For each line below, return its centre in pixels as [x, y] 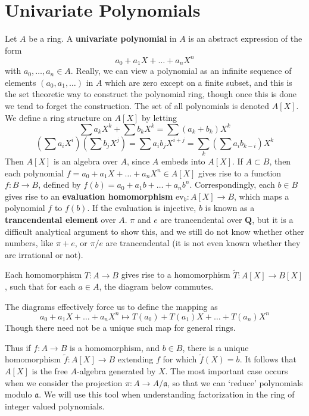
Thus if [18, 347]
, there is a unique [216, 347]
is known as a [230, 208]
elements [21, 82]
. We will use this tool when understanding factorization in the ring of [167, 394]
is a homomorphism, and [115, 347]
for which [180, 359]
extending [135, 359]
